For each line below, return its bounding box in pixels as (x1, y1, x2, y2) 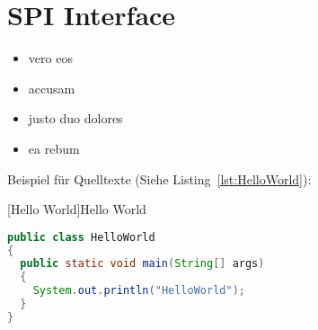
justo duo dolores (28, 109, 123, 128)
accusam (28, 78, 75, 97)
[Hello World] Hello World (7, 200, 146, 219)
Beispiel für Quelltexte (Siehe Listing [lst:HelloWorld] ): (7, 169, 312, 188)
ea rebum (28, 138, 80, 157)
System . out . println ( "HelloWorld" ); (32, 284, 245, 298)
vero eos (28, 49, 73, 67)
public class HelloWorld (7, 230, 155, 244)
